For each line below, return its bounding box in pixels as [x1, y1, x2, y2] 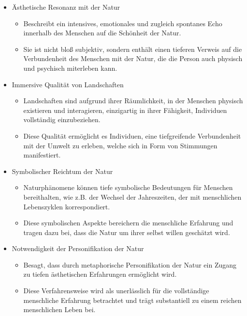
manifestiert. [23, 150, 61, 160]
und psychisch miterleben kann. [23, 63, 117, 73]
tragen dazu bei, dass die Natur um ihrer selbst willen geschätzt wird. [23, 227, 230, 237]
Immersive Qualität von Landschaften [12, 79, 124, 89]
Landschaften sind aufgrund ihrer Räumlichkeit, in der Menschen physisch [23, 95, 243, 106]
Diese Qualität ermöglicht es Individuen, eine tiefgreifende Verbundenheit [23, 130, 241, 141]
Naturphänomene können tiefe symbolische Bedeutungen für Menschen [23, 182, 233, 192]
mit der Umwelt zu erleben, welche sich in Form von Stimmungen [23, 140, 218, 150]
